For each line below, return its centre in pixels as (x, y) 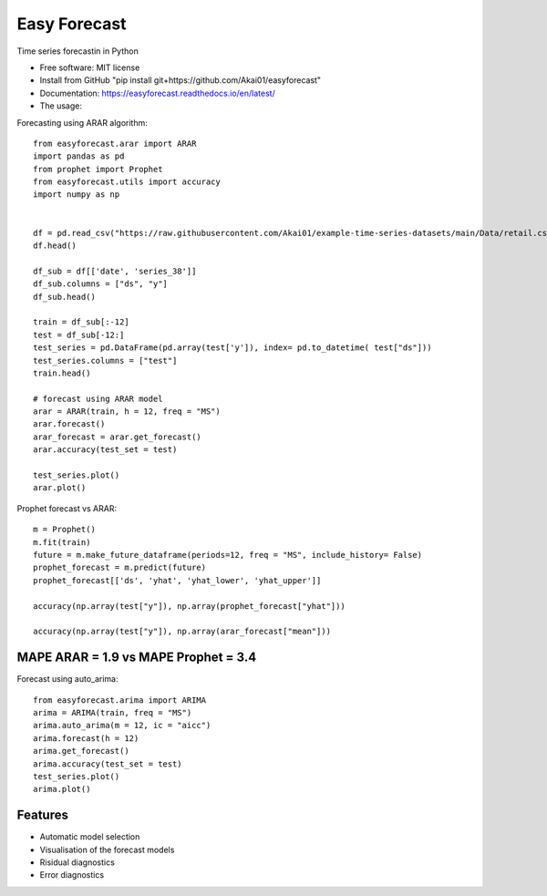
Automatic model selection (90, 837)
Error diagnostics (72, 875)
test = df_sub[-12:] (79, 335)
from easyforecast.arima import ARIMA (120, 700)
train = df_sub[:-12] (81, 322)
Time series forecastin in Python (77, 51)
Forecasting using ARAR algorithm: (82, 122)
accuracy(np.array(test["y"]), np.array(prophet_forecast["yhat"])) (189, 606)
